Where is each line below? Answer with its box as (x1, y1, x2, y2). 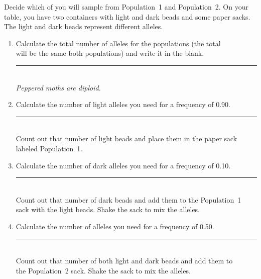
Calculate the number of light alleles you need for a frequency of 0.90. (16, 99, 230, 110)
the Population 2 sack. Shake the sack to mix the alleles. (16, 265, 191, 275)
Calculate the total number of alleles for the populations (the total (16, 38, 221, 48)
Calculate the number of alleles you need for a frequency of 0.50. (16, 221, 214, 231)
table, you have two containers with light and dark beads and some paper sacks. (4, 11, 250, 22)
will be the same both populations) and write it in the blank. (16, 48, 204, 58)
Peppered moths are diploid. (16, 82, 101, 92)
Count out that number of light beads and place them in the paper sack (16, 133, 237, 144)
